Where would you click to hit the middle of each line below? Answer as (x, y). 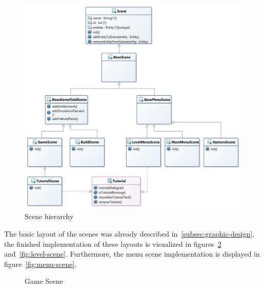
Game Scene (44, 281)
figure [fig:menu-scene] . (40, 264)
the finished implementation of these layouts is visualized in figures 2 (113, 244)
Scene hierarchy (49, 216)
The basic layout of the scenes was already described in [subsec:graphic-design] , (129, 233)
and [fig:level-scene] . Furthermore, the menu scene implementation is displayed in (132, 254)
